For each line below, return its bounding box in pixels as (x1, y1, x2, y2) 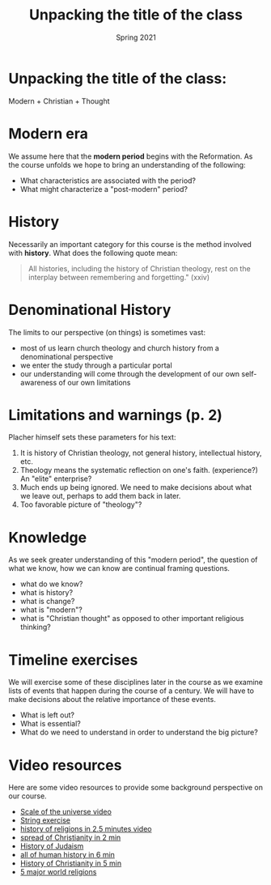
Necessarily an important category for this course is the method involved (8, 239, 252, 249)
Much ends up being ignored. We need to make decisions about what (19, 483, 252, 492)
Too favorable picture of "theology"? (19, 500, 142, 509)
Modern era (8, 124, 89, 143)
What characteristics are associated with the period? (19, 176, 197, 185)
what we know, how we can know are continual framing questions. (8, 564, 231, 573)
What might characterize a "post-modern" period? (19, 184, 188, 194)
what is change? (19, 597, 75, 606)
